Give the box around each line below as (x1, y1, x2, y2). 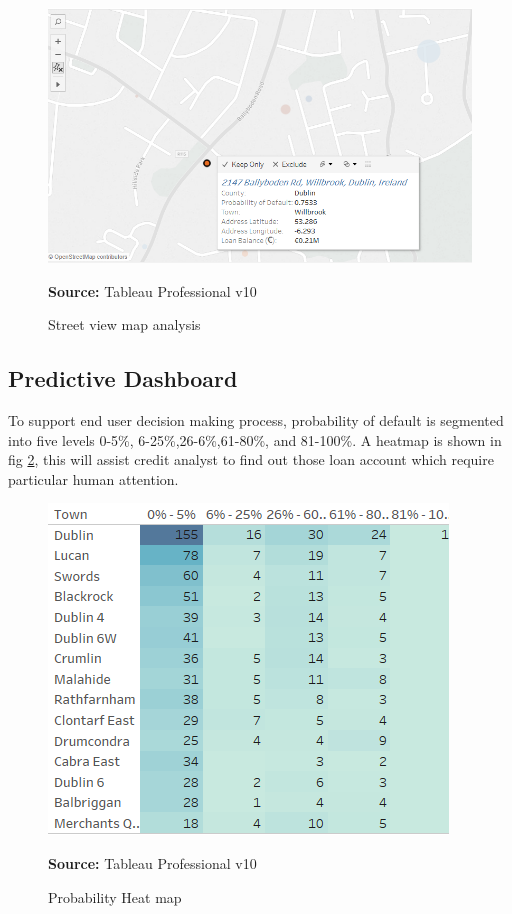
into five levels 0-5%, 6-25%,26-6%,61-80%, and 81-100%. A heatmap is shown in (8, 429, 502, 450)
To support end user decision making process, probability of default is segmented (8, 410, 504, 431)
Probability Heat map (48, 886, 182, 907)
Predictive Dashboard (8, 363, 238, 394)
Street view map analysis (48, 314, 201, 335)
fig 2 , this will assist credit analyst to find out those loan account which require (8, 449, 494, 470)
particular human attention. (8, 468, 179, 489)
